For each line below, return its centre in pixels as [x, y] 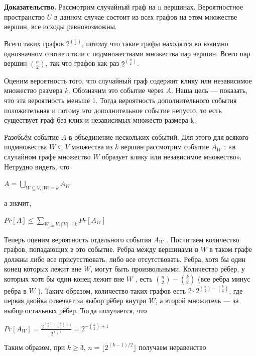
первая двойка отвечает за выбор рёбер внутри [75, 300]
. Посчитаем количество [203, 239]
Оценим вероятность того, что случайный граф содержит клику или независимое [128, 80]
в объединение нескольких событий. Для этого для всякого [159, 137]
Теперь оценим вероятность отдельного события [78, 239]
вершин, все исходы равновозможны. [60, 26]
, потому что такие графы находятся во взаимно [155, 43]
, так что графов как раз [82, 63]
